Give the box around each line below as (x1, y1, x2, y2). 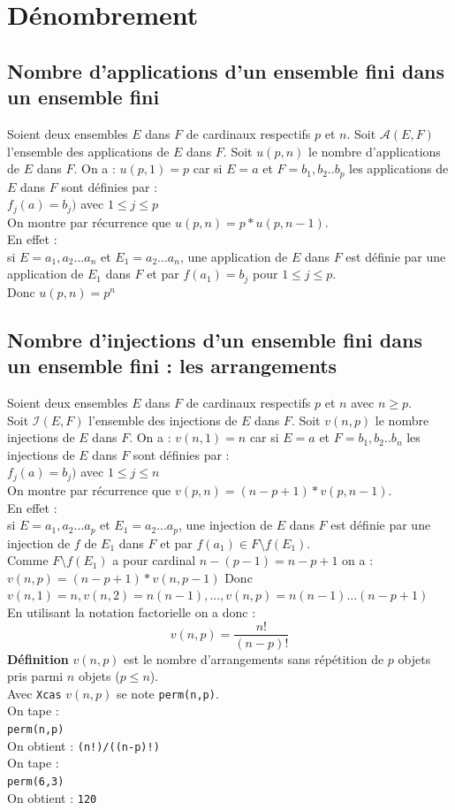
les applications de (349, 159, 449, 178)
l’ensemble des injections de (88, 410, 238, 429)
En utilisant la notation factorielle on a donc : (7, 602, 256, 621)
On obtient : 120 (7, 788, 97, 806)
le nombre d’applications (308, 141, 441, 160)
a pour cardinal (112, 551, 196, 569)
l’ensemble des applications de (7, 141, 170, 160)
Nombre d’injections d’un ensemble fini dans (7, 325, 422, 353)
